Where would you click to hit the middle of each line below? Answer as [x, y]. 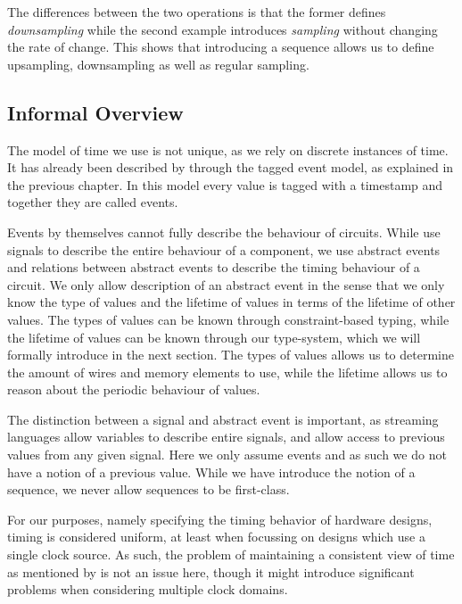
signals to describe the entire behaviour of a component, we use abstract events [224, 249]
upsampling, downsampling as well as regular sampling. [158, 64]
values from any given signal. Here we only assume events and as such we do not [227, 455]
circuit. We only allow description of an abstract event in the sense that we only [226, 284]
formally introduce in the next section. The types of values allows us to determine [231, 355]
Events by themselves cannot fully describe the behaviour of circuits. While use [224, 232]
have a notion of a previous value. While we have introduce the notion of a [211, 472]
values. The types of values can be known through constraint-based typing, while [228, 319]
